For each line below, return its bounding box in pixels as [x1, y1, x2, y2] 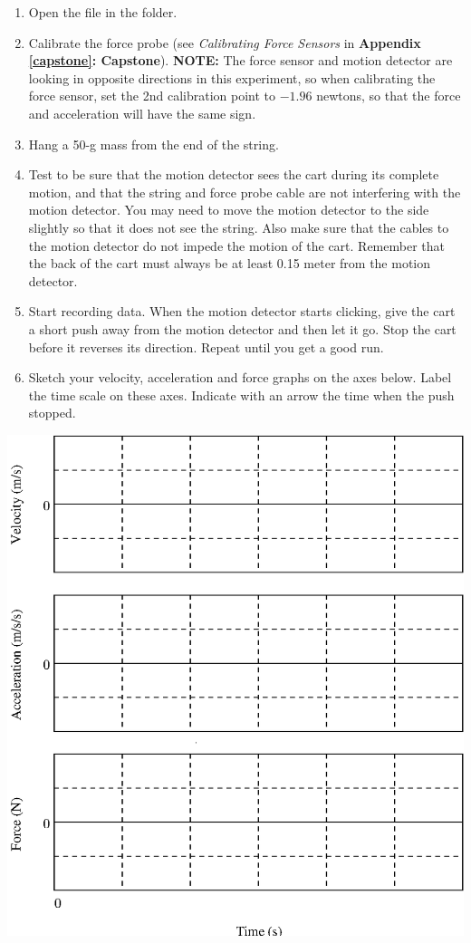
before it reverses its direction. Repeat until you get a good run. [28, 337, 384, 356]
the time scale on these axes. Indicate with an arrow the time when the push [28, 385, 455, 404]
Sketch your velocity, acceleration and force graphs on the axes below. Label [28, 368, 452, 387]
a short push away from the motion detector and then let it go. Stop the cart [28, 319, 457, 338]
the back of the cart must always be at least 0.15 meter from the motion [28, 254, 431, 273]
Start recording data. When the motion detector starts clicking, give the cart [28, 302, 456, 321]
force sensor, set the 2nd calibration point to [28, 86, 275, 105]
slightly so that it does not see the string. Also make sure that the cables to [28, 217, 449, 236]
